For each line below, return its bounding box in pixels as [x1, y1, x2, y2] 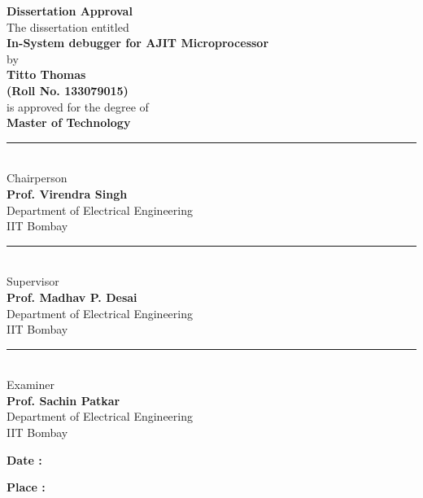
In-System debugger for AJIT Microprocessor [7, 34, 269, 51]
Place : [7, 478, 46, 496]
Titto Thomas [7, 66, 86, 83]
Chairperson [7, 169, 68, 186]
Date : [7, 451, 42, 468]
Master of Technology [7, 114, 131, 131]
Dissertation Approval [7, 2, 133, 19]
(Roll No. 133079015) [7, 81, 129, 98]
